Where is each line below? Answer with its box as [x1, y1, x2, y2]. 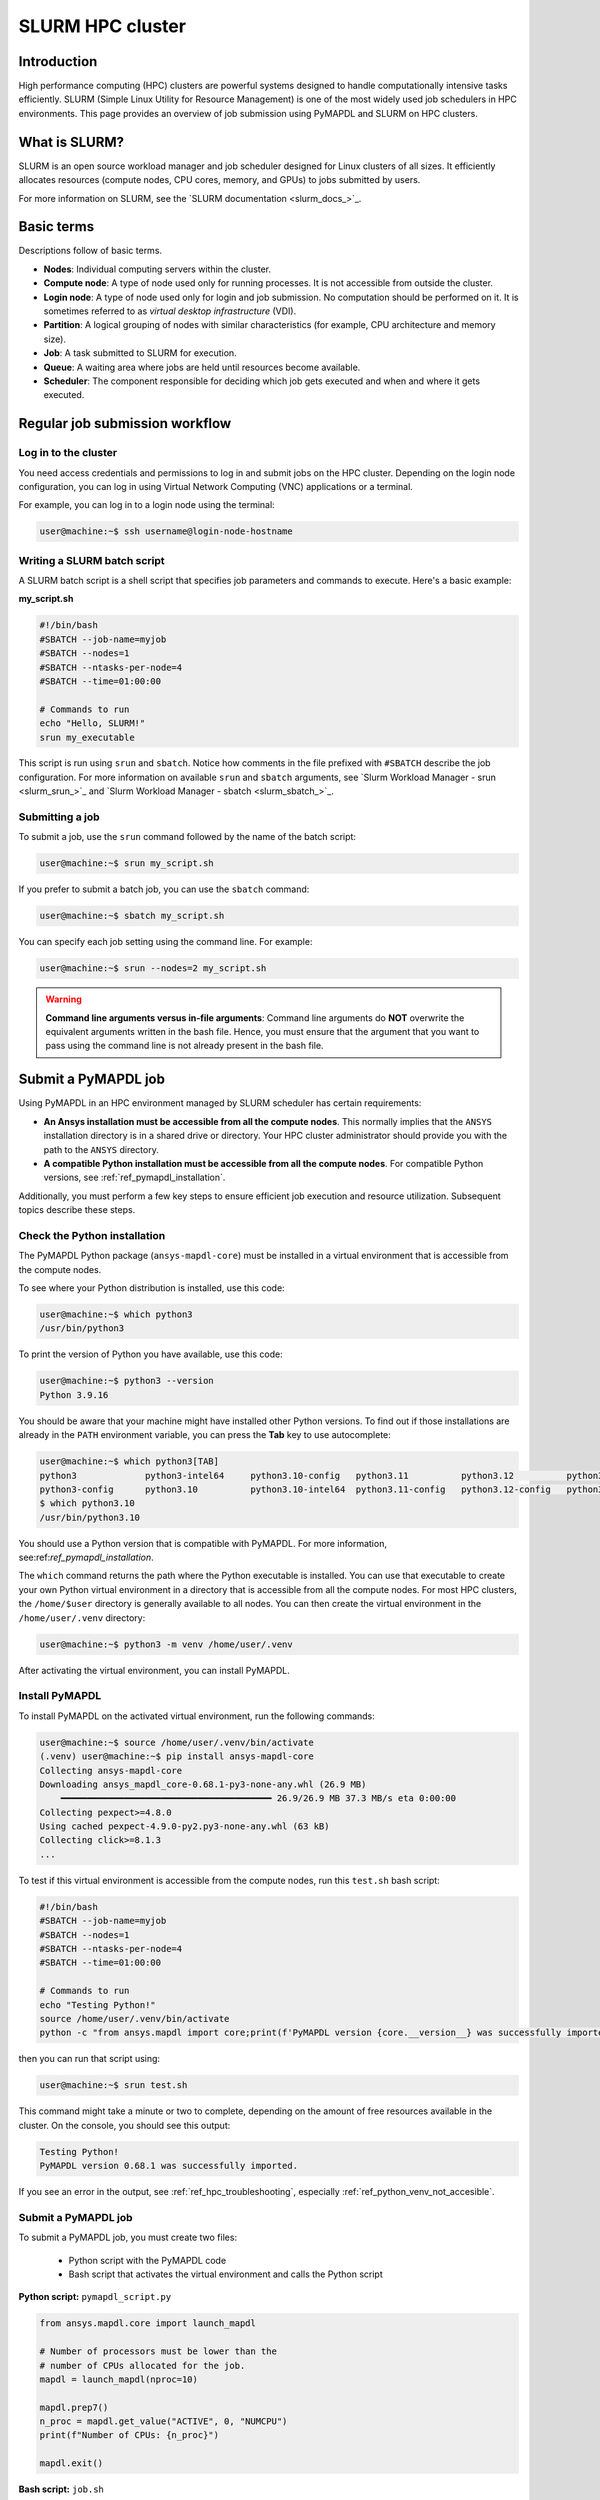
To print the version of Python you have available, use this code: [18, 1348, 284, 1360]
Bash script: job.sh [18, 2483, 105, 2495]
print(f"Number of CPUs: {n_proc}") [39, 2430, 220, 2441]
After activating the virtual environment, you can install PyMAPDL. [18, 1664, 290, 1676]
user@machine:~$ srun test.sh [39, 2080, 188, 2091]
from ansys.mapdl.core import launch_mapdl [39, 2318, 257, 2329]
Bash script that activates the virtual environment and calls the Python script [68, 2268, 384, 2280]
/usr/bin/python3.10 [39, 1511, 140, 1523]
